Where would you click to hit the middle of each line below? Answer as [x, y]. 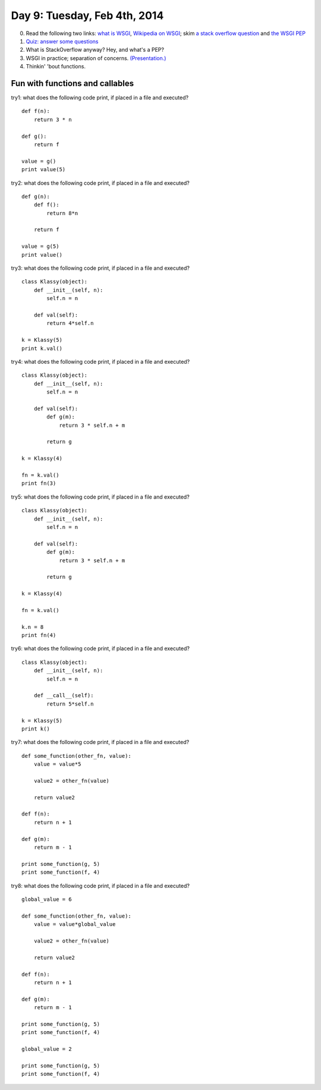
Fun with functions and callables [73, 83]
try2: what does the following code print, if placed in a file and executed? [100, 183]
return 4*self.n [70, 323]
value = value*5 [57, 764]
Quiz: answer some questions [62, 41]
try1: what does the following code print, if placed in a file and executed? [100, 97]
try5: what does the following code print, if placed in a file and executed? [100, 497]
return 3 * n [53, 119]
